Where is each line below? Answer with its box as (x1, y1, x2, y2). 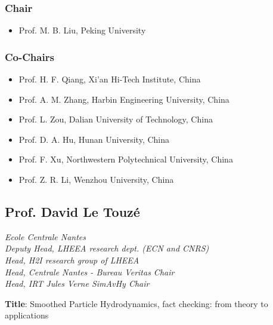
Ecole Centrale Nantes (5, 230, 86, 243)
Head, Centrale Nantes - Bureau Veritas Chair (5, 265, 175, 278)
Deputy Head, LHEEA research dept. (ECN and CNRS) (5, 242, 209, 255)
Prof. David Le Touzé (5, 202, 140, 220)
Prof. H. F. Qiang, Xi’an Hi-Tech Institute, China (18, 73, 201, 85)
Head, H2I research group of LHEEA (5, 253, 139, 266)
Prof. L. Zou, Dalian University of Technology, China (18, 113, 213, 125)
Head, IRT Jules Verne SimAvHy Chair (5, 277, 150, 290)
